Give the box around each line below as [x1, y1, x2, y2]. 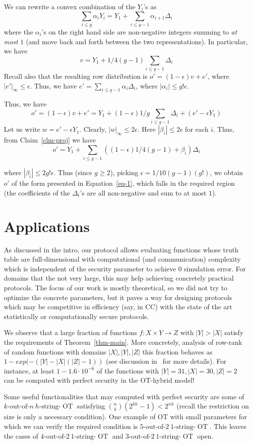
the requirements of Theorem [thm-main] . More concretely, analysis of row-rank [4, 337, 242, 347]
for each [185, 124, 209, 134]
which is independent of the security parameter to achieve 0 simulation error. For [4, 263, 246, 273]
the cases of [4, 430, 38, 441]
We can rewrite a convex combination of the [4, 1, 135, 11]
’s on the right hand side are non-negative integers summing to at [41, 26, 237, 36]
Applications [4, 216, 90, 236]
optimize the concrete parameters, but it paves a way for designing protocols [4, 292, 232, 302]
